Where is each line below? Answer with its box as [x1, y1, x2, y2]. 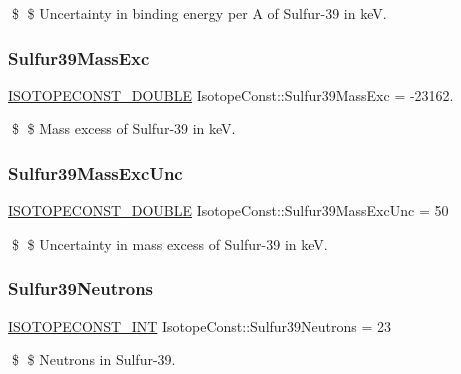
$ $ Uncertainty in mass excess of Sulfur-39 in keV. [11, 233, 328, 254]
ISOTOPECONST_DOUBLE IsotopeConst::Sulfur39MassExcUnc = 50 [8, 200, 449, 221]
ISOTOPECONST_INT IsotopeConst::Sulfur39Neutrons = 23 [8, 315, 392, 336]
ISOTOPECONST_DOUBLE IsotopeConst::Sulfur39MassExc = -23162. [8, 84, 454, 105]
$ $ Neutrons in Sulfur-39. [11, 349, 176, 370]
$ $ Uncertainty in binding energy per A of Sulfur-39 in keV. [11, 3, 387, 23]
